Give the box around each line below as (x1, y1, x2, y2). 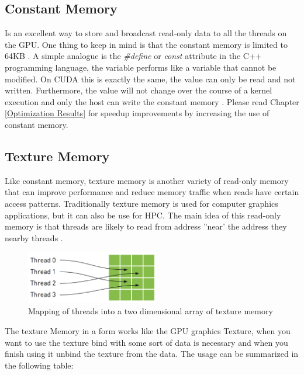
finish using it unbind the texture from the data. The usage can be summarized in (5, 348, 299, 360)
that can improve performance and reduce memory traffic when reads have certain (5, 186, 299, 198)
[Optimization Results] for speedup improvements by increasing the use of (5, 107, 270, 119)
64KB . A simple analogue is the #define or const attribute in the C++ (5, 50, 262, 62)
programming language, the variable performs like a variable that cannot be (5, 61, 277, 73)
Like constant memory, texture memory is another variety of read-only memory (5, 174, 289, 186)
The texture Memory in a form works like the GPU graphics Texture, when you (5, 324, 291, 336)
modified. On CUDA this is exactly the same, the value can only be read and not (5, 72, 296, 85)
